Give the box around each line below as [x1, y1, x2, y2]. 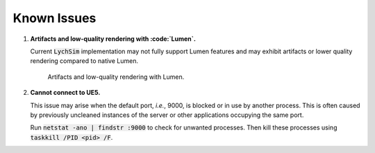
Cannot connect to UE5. [30, 89, 101, 97]
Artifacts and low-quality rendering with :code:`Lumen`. [30, 35, 196, 43]
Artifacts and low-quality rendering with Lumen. [47, 73, 185, 81]
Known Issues [12, 10, 97, 26]
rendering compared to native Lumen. [30, 57, 139, 65]
